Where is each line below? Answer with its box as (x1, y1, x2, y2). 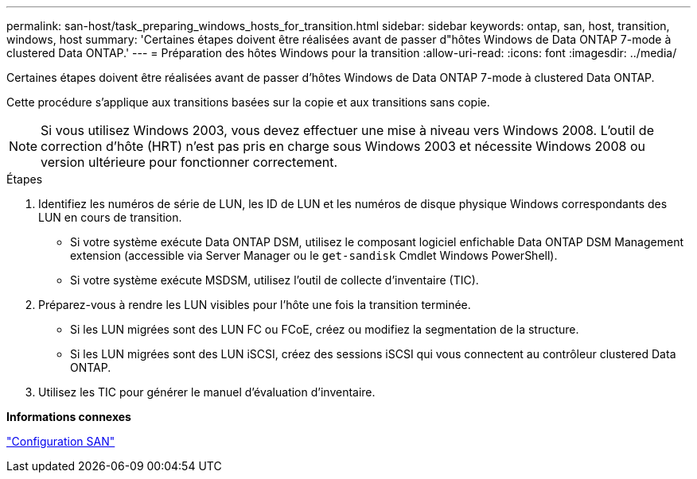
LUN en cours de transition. (38, 211, 182, 224)
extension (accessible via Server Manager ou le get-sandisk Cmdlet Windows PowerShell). (70, 249, 558, 262)
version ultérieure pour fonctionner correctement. (41, 154, 338, 170)
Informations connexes (6, 410, 131, 423)
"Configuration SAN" (6, 435, 115, 448)
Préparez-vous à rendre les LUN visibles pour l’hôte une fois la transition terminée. (38, 298, 471, 311)
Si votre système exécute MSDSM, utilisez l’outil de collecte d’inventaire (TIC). (70, 273, 479, 287)
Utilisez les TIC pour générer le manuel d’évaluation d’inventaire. (38, 385, 376, 399)
